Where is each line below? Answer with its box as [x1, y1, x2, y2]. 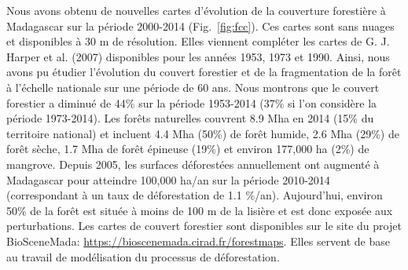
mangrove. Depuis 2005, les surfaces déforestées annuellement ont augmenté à [6, 155, 380, 172]
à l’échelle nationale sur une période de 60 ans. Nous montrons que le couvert [6, 78, 380, 95]
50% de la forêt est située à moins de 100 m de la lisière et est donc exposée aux [6, 202, 393, 218]
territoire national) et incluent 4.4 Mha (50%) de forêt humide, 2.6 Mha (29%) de [6, 125, 399, 141]
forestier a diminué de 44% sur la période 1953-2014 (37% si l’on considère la [6, 94, 377, 111]
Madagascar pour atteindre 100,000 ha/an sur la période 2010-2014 [6, 171, 330, 188]
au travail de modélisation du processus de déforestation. [6, 248, 280, 265]
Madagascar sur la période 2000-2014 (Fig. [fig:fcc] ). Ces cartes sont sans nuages [6, 17, 395, 34]
